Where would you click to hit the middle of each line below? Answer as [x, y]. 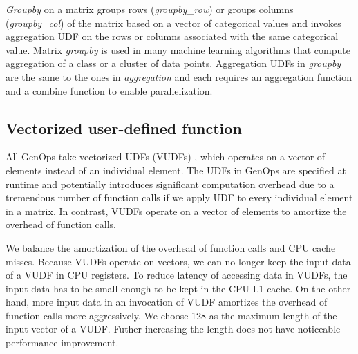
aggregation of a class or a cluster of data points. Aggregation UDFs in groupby [173, 63]
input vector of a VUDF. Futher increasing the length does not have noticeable [173, 329]
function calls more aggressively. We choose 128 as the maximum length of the [171, 315]
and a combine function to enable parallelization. [109, 90]
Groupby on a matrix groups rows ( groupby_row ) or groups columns [150, 9]
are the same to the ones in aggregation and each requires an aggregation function [179, 76]
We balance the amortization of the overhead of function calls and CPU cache [171, 247]
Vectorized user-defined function [124, 128]
